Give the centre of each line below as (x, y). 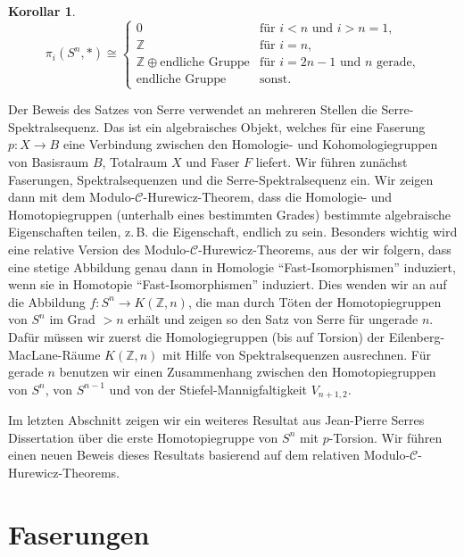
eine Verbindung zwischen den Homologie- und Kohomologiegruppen (250, 144)
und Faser (213, 161)
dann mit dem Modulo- (72, 197)
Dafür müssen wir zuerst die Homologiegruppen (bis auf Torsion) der (197, 336)
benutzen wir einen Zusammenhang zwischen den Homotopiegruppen (248, 372)
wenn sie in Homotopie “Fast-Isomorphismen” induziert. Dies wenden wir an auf (228, 284)
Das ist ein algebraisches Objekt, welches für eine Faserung (265, 126)
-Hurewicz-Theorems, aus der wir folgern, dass (325, 249)
